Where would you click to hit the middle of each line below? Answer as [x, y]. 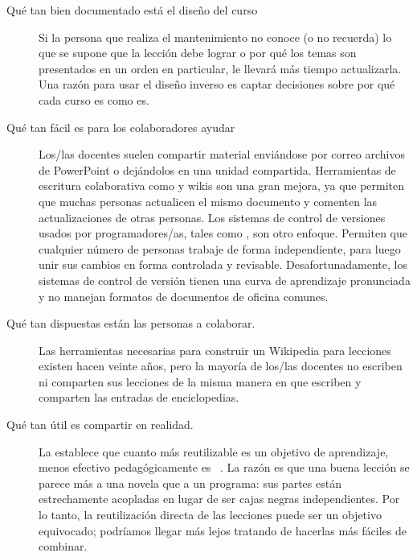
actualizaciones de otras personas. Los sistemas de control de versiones [212, 217]
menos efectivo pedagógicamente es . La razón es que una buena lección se [224, 467]
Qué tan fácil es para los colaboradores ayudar [121, 127]
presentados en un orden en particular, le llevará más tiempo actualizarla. [220, 68]
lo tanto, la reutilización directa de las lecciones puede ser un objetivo [210, 515]
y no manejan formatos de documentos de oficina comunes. [184, 296]
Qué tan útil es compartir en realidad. [100, 425]
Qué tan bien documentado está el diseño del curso [132, 10]
